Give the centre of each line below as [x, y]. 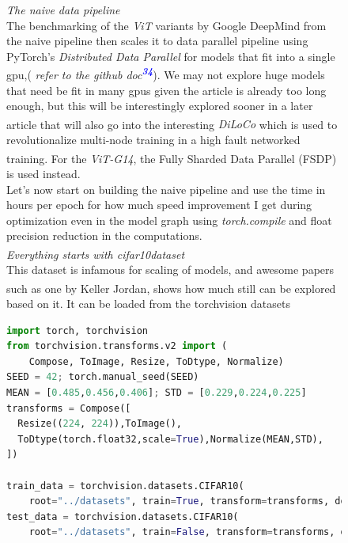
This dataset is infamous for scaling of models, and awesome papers [170, 270]
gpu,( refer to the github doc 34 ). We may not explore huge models [166, 74]
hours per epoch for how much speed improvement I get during [159, 205]
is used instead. [43, 173]
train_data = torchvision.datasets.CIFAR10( [125, 486]
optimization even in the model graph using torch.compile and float [169, 220]
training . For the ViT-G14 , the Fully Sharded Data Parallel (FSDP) [172, 158]
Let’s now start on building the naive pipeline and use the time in [166, 189]
